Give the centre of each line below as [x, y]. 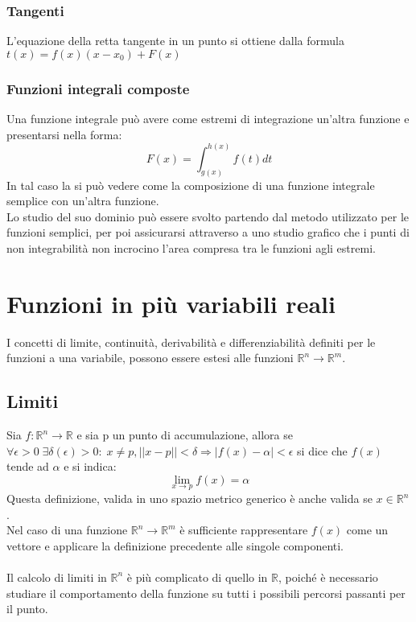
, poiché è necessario [328, 577]
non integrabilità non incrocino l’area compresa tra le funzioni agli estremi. [191, 247]
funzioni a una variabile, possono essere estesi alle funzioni [150, 358]
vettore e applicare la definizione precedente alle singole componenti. [175, 545]
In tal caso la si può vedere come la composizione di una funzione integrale [191, 185]
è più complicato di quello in [197, 577]
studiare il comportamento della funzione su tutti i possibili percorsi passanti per [206, 593]
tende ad [28, 466]
